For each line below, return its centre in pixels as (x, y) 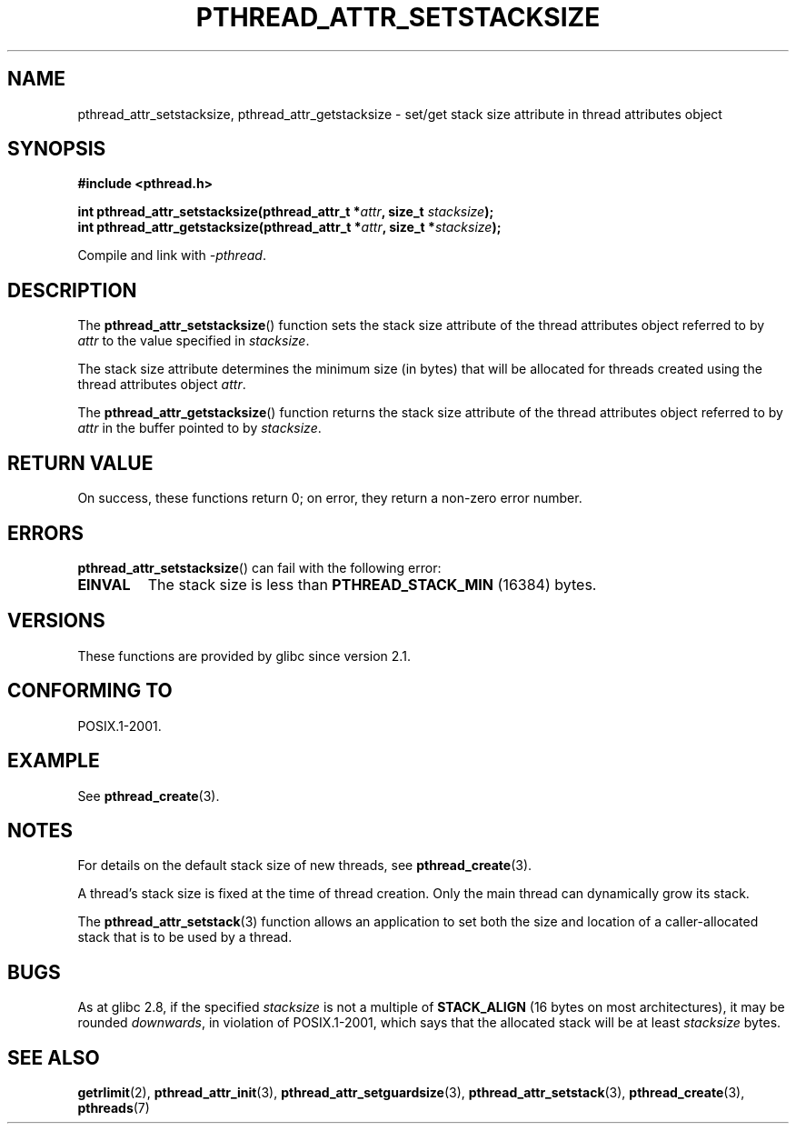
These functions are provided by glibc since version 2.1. (244, 656)
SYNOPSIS (57, 149)
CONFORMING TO (90, 691)
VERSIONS (56, 621)
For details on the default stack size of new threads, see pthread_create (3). (305, 866)
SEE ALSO (54, 1057)
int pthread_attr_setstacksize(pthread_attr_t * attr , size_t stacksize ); (286, 212)
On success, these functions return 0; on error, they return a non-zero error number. (330, 498)
